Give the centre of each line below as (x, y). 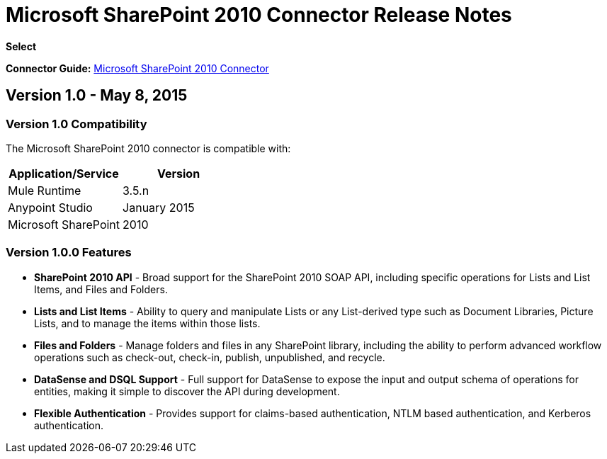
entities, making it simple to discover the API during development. (187, 391)
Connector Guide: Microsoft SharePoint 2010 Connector (137, 68)
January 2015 (159, 207)
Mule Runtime (45, 190)
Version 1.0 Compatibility (76, 124)
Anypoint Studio (50, 207)
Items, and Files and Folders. (101, 289)
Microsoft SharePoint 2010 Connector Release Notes (259, 15)
